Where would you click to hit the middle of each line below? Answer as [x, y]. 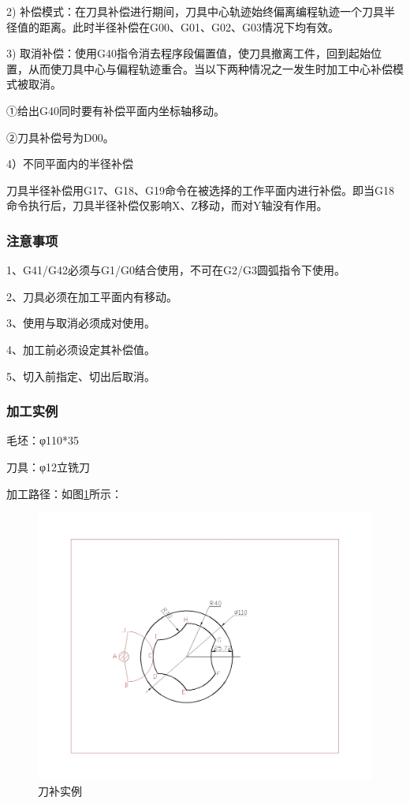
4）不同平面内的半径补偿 [70, 164]
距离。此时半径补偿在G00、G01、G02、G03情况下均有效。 [189, 26]
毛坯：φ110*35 [43, 440]
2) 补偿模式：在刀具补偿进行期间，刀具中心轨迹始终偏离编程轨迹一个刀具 [196, 11]
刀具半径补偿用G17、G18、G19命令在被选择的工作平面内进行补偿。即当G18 [200, 190]
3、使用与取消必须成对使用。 [81, 323]
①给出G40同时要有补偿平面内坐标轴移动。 [116, 110]
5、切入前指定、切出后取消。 [81, 376]
